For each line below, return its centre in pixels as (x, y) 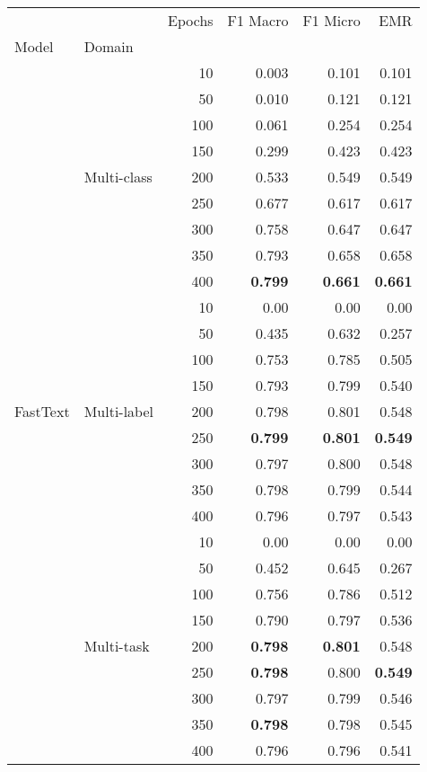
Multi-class (118, 177)
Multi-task (117, 646)
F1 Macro (258, 20)
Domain (109, 46)
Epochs (191, 20)
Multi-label (119, 411)
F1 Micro (331, 20)
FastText (42, 411)
